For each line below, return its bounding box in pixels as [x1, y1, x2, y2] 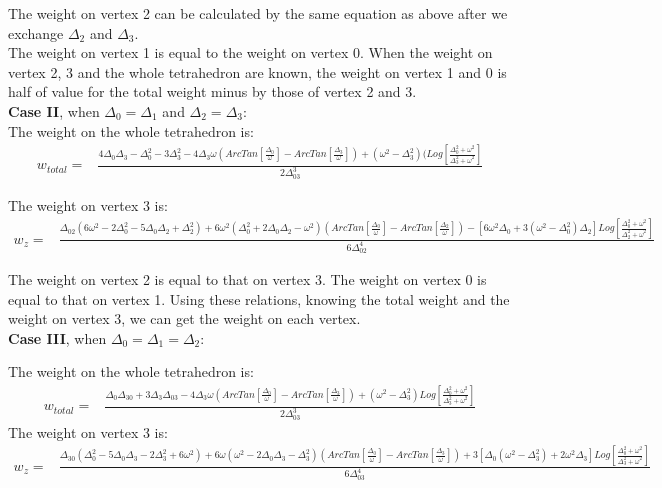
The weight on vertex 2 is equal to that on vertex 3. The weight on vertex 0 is [8, 269, 487, 289]
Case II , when [8, 100, 100, 121]
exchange [8, 22, 64, 43]
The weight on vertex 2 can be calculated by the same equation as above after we [8, 3, 508, 23]
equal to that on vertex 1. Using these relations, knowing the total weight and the [8, 288, 510, 309]
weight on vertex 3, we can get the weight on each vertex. [8, 308, 361, 329]
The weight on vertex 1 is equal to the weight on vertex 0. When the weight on [8, 42, 493, 63]
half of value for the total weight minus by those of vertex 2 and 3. [8, 81, 417, 102]
